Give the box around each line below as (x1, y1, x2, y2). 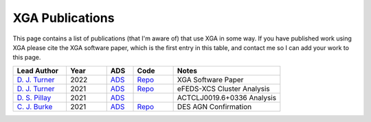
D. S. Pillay (16, 93, 52, 102)
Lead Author (16, 66, 58, 75)
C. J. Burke (16, 101, 53, 111)
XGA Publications (12, 10, 115, 25)
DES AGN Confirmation (177, 101, 252, 111)
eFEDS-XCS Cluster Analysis (177, 84, 271, 93)
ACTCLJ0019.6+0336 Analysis (177, 93, 277, 102)
